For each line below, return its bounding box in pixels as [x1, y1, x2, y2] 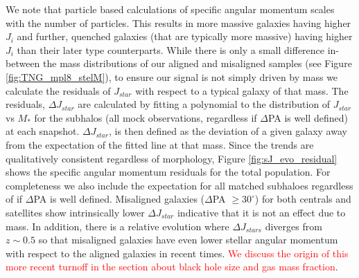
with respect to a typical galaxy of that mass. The [135, 83, 349, 98]
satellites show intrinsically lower [6, 205, 145, 219]
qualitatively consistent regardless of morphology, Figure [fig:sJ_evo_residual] [6, 151, 338, 165]
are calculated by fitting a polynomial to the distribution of [78, 97, 331, 111]
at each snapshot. [6, 124, 80, 138]
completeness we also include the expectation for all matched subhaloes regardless [6, 178, 353, 192]
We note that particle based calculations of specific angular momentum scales [6, 2, 335, 16]
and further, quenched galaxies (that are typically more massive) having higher [17, 29, 353, 44]
